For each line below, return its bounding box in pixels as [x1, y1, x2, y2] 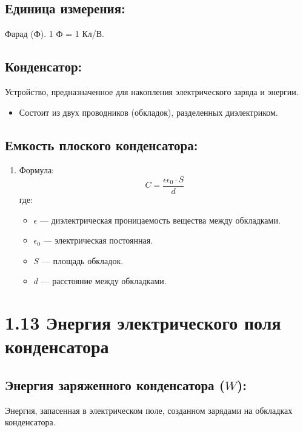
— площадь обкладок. [41, 254, 124, 267]
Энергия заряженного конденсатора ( [5, 375, 225, 394]
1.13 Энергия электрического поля [5, 310, 281, 335]
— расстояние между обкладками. [41, 274, 167, 287]
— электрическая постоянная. [43, 234, 153, 247]
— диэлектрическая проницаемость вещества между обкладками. [39, 213, 281, 226]
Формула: [19, 164, 54, 176]
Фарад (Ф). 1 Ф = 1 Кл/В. [5, 27, 104, 40]
